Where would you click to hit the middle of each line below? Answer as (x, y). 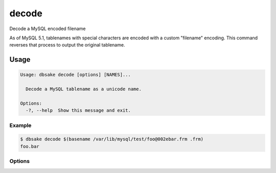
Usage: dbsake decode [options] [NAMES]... (76, 75)
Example (20, 125)
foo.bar (30, 146)
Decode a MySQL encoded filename (48, 29)
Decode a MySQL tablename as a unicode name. (84, 89)
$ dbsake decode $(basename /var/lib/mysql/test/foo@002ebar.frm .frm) (112, 139)
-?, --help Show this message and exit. (78, 110)
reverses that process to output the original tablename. (67, 45)
